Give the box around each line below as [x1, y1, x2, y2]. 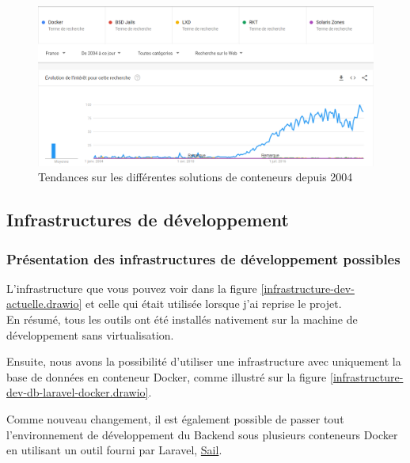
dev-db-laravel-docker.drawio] [6, 384, 149, 400]
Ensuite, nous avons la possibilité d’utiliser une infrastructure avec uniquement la [6, 353, 401, 370]
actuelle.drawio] [6, 295, 82, 312]
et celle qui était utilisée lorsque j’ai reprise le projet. [85, 295, 342, 312]
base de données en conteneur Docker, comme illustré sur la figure [6, 368, 327, 385]
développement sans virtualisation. [6, 326, 174, 343]
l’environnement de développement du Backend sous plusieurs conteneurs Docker [6, 426, 398, 442]
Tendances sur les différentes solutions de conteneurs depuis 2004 [38, 169, 353, 185]
